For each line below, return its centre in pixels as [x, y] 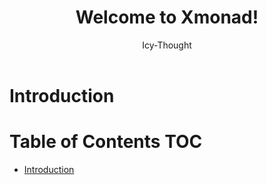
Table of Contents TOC [106, 142]
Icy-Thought [167, 45]
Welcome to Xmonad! [167, 17]
